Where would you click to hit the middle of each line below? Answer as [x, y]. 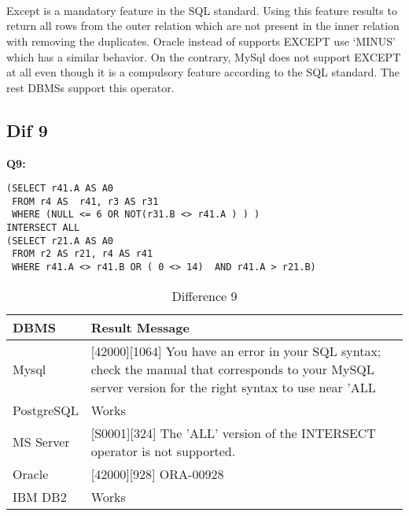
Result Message [140, 327]
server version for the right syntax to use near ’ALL [233, 387]
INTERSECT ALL [43, 228]
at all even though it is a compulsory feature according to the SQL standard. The [203, 72]
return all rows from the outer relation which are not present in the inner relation [203, 26]
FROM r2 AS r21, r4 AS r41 [83, 254]
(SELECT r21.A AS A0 [60, 241]
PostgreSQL [46, 410]
